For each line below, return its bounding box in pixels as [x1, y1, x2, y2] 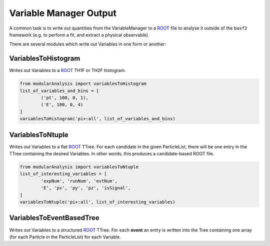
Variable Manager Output [9, 8, 117, 19]
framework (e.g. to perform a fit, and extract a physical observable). [9, 32, 149, 38]
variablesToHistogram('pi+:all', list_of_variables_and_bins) [19, 116, 175, 122]
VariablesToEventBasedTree [9, 213, 99, 222]
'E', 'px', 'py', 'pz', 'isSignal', [40, 185, 131, 191]
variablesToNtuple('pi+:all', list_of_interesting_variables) [19, 199, 175, 205]
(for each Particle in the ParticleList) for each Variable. [9, 233, 121, 240]
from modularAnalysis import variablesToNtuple [19, 164, 138, 170]
